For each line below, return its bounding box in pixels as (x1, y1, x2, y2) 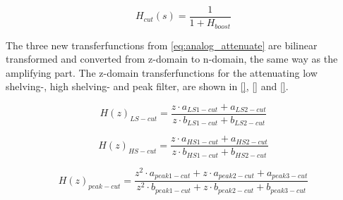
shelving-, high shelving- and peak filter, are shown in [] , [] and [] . (6, 79, 289, 94)
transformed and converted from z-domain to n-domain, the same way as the (6, 51, 338, 66)
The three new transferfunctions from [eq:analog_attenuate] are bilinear (6, 37, 318, 52)
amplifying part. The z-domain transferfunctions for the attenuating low (6, 65, 318, 80)
